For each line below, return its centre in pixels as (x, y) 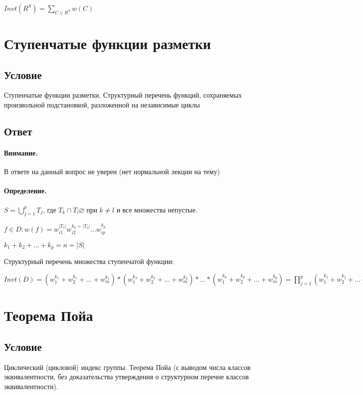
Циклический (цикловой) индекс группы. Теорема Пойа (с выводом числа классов (127, 367)
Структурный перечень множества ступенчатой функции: (89, 261)
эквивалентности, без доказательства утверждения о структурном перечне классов (127, 377)
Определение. (25, 191)
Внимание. (21, 152)
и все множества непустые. (157, 209)
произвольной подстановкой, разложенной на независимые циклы (102, 104)
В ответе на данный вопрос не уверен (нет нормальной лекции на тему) (112, 171)
